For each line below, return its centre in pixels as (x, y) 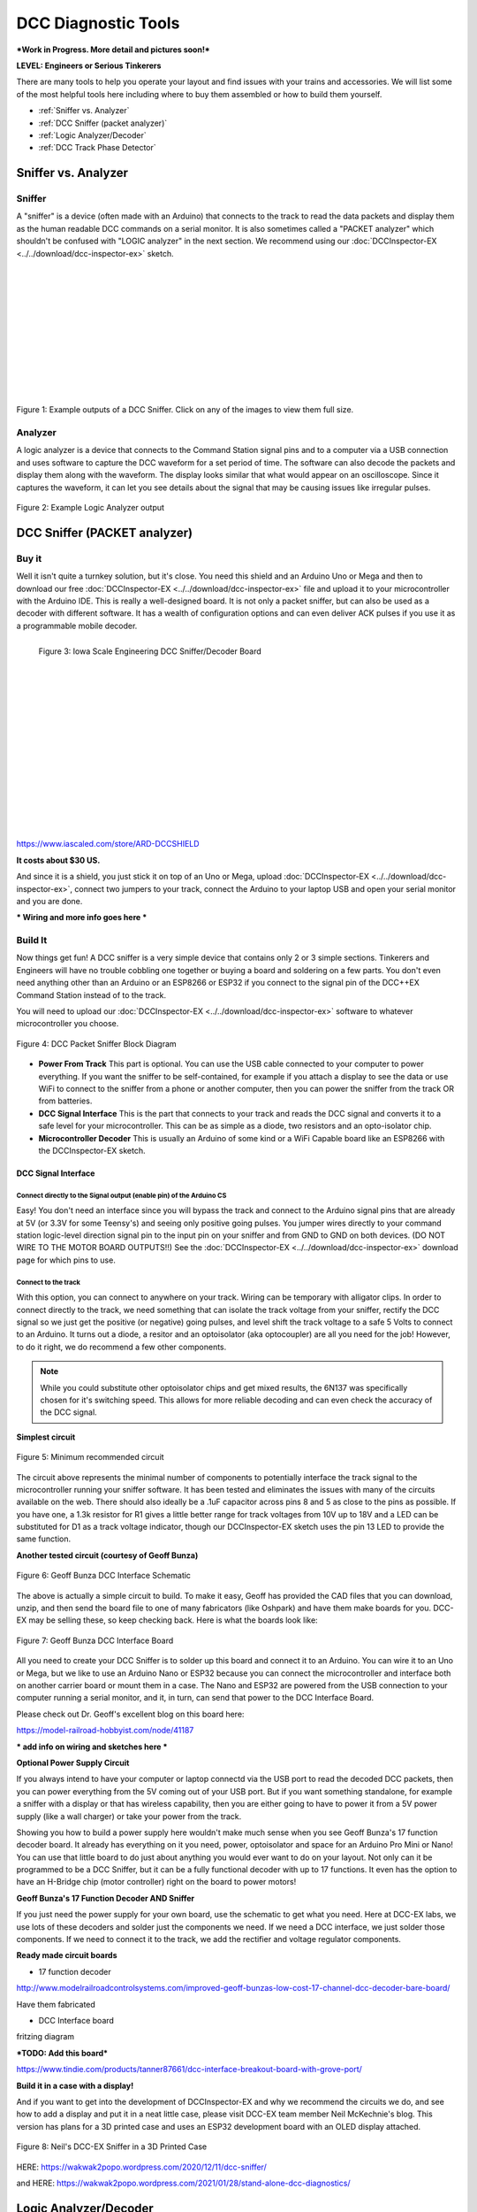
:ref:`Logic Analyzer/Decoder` (93, 135)
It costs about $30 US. (58, 860)
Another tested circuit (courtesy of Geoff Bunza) (107, 1555)
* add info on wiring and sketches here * (92, 1747)
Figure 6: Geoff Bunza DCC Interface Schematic (104, 1576)
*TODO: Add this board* (62, 2053)
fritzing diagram (45, 2037)
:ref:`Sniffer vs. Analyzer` (84, 111)
